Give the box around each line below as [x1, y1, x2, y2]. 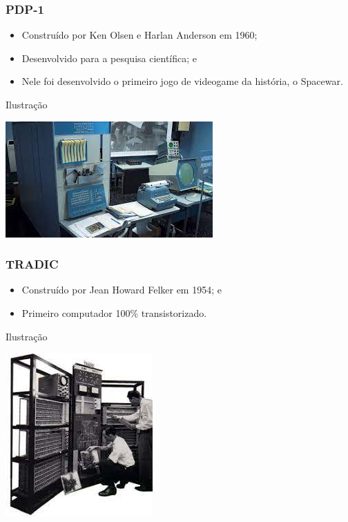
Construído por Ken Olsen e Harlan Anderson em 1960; [21, 28, 258, 42]
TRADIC [6, 255, 59, 273]
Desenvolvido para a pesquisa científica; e [21, 50, 197, 65]
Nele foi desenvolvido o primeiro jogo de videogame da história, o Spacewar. [21, 74, 343, 88]
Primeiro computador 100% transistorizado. [21, 306, 207, 320]
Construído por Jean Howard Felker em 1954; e [21, 282, 222, 297]
